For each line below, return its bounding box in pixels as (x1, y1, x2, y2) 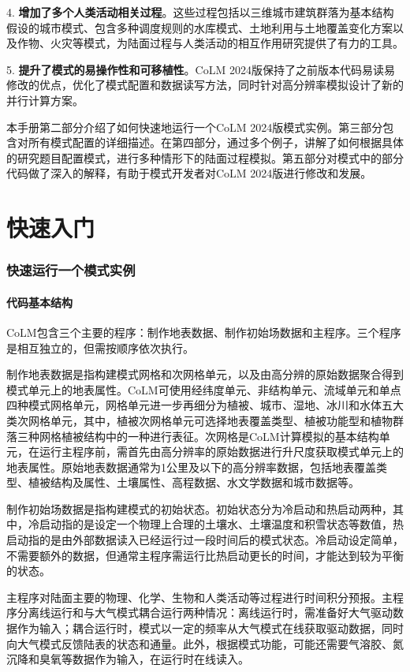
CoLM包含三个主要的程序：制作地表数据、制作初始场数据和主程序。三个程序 (6, 323, 401, 340)
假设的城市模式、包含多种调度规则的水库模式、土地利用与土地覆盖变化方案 (6, 19, 393, 35)
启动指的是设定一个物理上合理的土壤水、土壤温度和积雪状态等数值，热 (39, 516, 404, 532)
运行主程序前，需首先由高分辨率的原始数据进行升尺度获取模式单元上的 (39, 443, 404, 460)
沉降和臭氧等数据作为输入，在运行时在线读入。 (6, 651, 249, 667)
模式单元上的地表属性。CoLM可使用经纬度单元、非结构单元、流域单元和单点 (6, 381, 401, 398)
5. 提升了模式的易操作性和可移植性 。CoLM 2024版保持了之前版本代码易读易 (6, 61, 395, 77)
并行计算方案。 (6, 91, 84, 108)
